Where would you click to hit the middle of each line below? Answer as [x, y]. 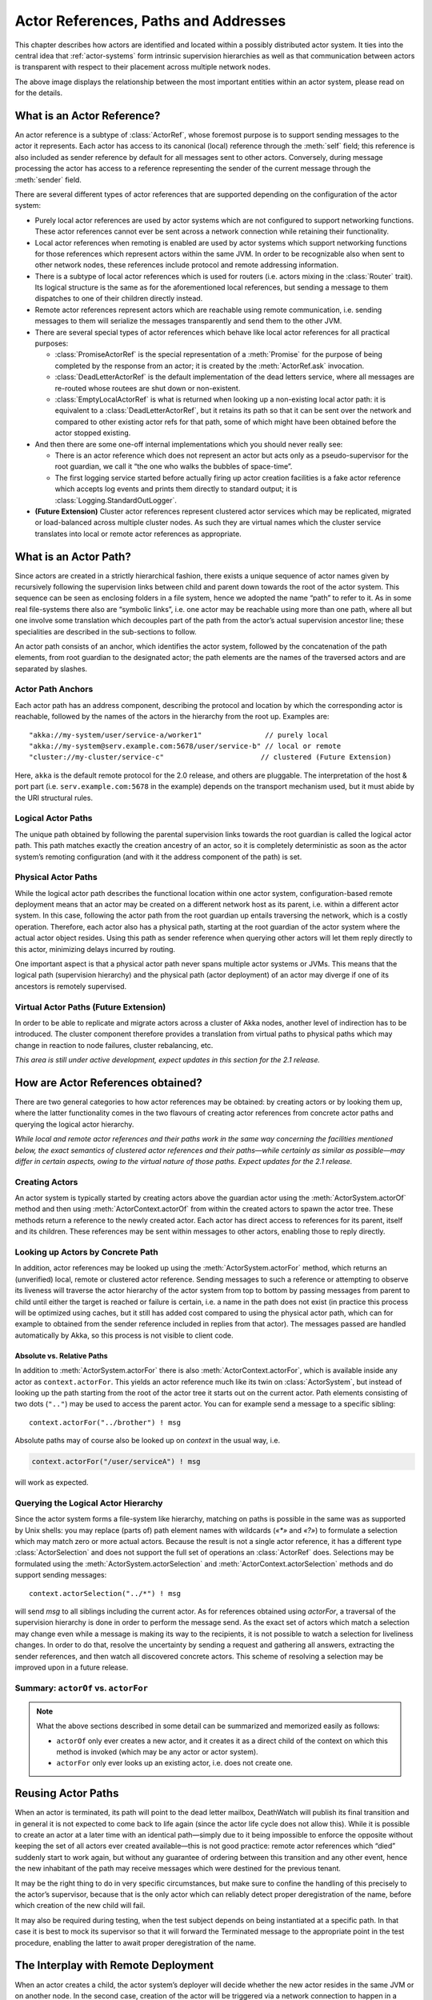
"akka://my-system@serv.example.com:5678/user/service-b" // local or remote [185, 746]
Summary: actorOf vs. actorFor [81, 1688]
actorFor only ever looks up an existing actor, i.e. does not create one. [175, 1763]
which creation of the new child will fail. [80, 1906]
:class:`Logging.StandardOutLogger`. [116, 500]
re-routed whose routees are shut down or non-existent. [148, 388]
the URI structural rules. [54, 798]
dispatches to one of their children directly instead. [119, 298]
